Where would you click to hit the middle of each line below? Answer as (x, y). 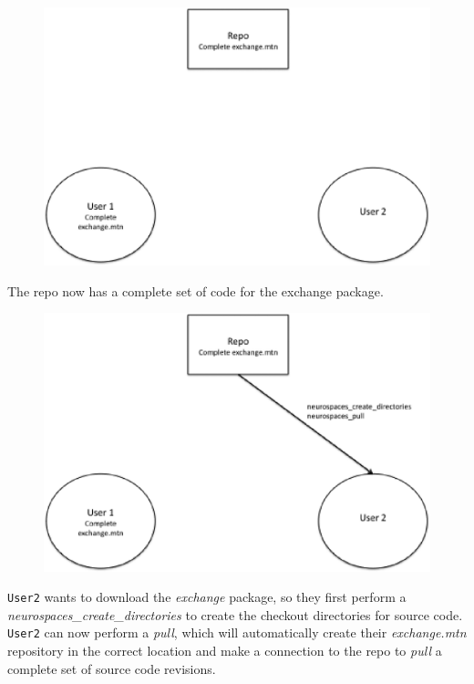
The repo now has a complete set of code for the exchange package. (196, 290)
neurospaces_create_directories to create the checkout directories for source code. (235, 614)
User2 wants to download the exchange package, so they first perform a (207, 597)
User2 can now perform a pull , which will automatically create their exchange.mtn (237, 632)
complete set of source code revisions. (112, 668)
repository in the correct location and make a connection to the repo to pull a (225, 651)
